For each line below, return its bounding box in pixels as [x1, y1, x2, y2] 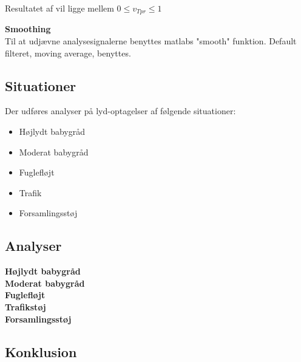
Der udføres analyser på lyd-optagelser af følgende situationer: [5, 104, 236, 117]
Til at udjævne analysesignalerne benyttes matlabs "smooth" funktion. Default [5, 35, 297, 47]
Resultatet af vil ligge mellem [5, 2, 114, 14]
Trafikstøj [5, 300, 46, 313]
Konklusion [5, 342, 77, 361]
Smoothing [5, 22, 51, 35]
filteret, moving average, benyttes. [5, 46, 131, 59]
